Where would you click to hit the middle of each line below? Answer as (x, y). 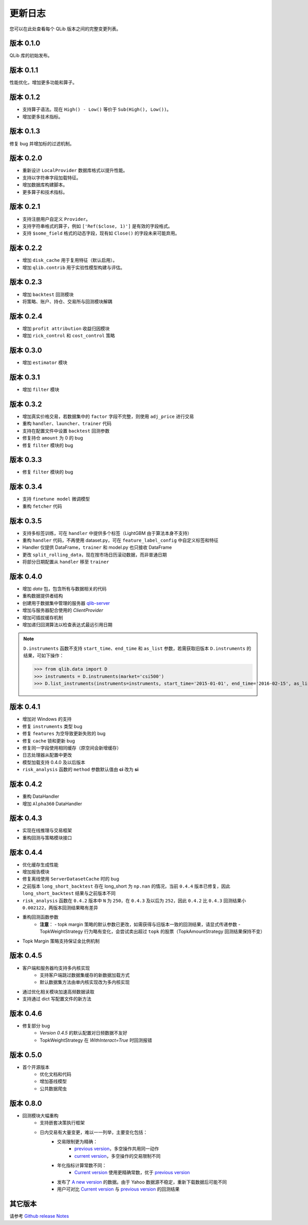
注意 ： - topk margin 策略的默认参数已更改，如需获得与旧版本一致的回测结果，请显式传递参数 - (140, 924)
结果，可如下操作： (44, 656)
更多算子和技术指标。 (45, 192)
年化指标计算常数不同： (82, 1165)
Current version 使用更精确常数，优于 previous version (132, 1173)
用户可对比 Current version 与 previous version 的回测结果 (118, 1189)
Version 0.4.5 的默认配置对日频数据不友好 (84, 1033)
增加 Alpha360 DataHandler (52, 803)
